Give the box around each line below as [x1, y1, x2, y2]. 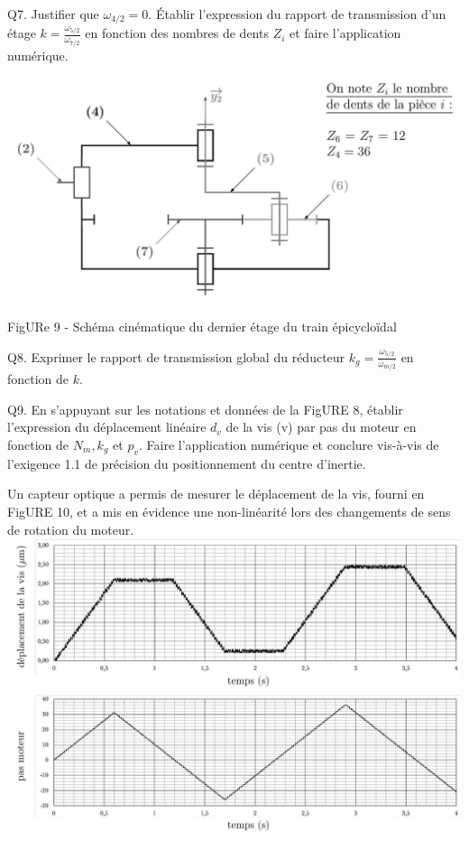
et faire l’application [290, 23, 401, 42]
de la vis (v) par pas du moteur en [225, 417, 417, 436]
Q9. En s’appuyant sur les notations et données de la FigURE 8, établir [7, 399, 403, 418]
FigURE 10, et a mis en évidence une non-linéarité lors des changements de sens [7, 502, 451, 520]
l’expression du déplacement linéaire [7, 417, 207, 436]
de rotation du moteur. [7, 519, 134, 538]
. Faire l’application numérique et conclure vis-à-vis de [138, 435, 439, 454]
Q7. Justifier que [7, 5, 99, 23]
